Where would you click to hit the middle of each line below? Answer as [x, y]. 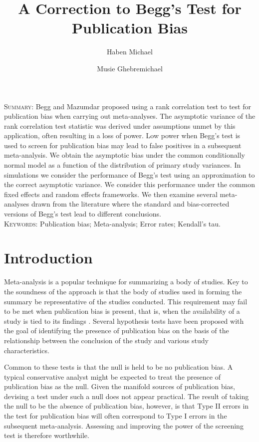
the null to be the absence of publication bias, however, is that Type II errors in [127, 406]
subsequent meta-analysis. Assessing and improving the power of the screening [124, 425]
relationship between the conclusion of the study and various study [106, 340]
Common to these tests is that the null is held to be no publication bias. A [119, 367]
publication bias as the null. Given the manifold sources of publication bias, [120, 386]
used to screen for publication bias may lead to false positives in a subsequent [123, 145]
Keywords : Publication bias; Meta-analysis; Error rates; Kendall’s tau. [112, 223]
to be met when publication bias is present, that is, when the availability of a [122, 311]
